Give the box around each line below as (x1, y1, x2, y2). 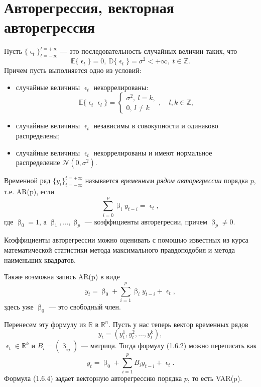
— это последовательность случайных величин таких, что (60, 46, 237, 56)
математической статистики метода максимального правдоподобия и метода (4, 245, 235, 255)
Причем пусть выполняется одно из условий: (4, 65, 142, 75)
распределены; (16, 130, 60, 140)
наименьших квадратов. (4, 254, 76, 265)
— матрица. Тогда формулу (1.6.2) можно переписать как (81, 340, 257, 351)
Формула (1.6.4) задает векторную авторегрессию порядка (4, 373, 182, 383)
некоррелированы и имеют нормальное (93, 147, 212, 158)
